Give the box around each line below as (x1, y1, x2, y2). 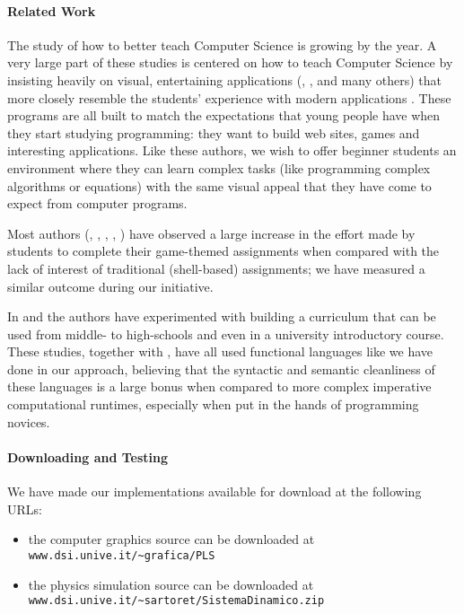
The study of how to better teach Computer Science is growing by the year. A (7, 35, 437, 54)
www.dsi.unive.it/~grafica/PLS (28, 548, 215, 562)
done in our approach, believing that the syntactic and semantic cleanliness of (7, 359, 435, 378)
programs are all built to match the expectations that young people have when (7, 106, 441, 125)
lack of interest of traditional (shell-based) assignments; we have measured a (7, 259, 425, 277)
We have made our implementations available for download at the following (7, 482, 422, 501)
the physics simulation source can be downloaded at (28, 575, 314, 593)
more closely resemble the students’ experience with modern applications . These (7, 88, 451, 107)
